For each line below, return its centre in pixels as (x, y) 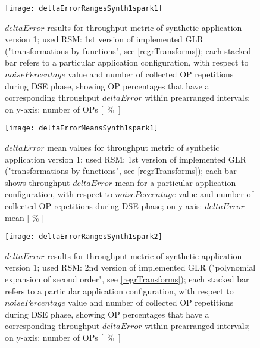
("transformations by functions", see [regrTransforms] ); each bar (121, 171)
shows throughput (37, 182)
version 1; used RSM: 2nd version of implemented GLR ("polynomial (130, 267)
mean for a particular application (176, 182)
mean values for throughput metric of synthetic (133, 147)
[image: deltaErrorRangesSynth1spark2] (84, 237)
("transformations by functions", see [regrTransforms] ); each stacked (128, 50)
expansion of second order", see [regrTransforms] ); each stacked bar (127, 279)
